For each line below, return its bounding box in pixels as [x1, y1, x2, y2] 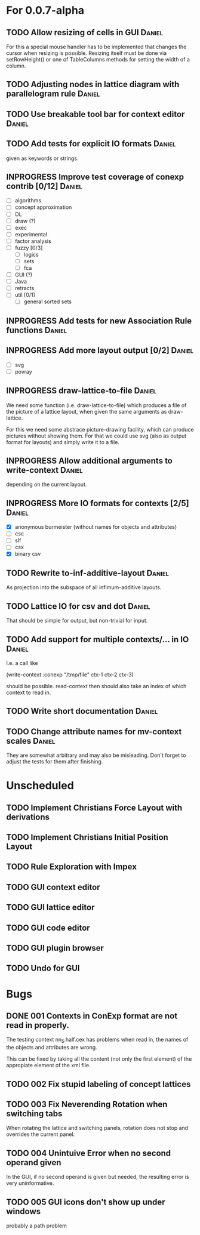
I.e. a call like [6, 659, 38, 666]
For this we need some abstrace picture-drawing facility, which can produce [6, 426, 194, 433]
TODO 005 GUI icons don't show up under [6, 1197, 165, 1207]
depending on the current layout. [6, 481, 87, 488]
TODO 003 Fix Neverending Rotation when [6, 1100, 168, 1110]
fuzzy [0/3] [14, 244, 43, 251]
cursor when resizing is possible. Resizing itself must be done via [6, 50, 167, 57]
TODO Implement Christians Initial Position [6, 832, 168, 842]
